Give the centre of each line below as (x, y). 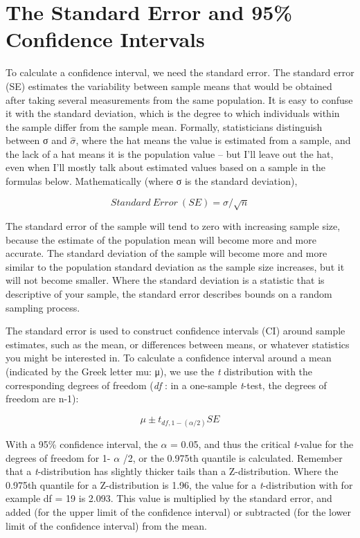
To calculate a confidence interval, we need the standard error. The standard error (180, 72)
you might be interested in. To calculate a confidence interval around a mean (169, 358)
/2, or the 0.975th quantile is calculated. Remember (233, 457)
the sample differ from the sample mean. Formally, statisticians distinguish (164, 126)
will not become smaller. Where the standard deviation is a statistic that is (165, 280)
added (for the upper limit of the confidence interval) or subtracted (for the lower (178, 511)
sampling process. (43, 307)
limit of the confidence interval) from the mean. (106, 525)
